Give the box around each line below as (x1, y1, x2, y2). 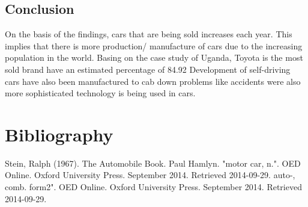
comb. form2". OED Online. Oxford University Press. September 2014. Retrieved (5, 181, 302, 193)
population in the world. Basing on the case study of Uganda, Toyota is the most (5, 51, 303, 64)
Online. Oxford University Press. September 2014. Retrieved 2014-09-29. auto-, (5, 168, 295, 181)
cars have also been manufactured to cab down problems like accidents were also (5, 75, 301, 87)
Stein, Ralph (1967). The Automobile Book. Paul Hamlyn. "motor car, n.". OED (5, 156, 301, 169)
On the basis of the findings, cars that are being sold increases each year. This (5, 28, 292, 40)
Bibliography (5, 122, 113, 146)
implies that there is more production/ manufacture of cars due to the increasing (5, 39, 303, 52)
